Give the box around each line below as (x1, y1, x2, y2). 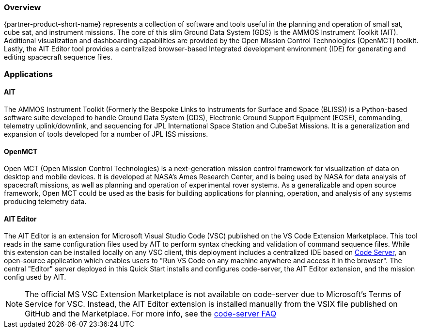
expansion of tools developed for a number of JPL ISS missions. (4, 129, 208, 138)
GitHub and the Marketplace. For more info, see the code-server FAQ (25, 309, 277, 319)
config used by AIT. (4, 273, 66, 282)
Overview (4, 2, 41, 12)
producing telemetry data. (4, 197, 87, 206)
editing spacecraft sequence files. (4, 53, 112, 62)
